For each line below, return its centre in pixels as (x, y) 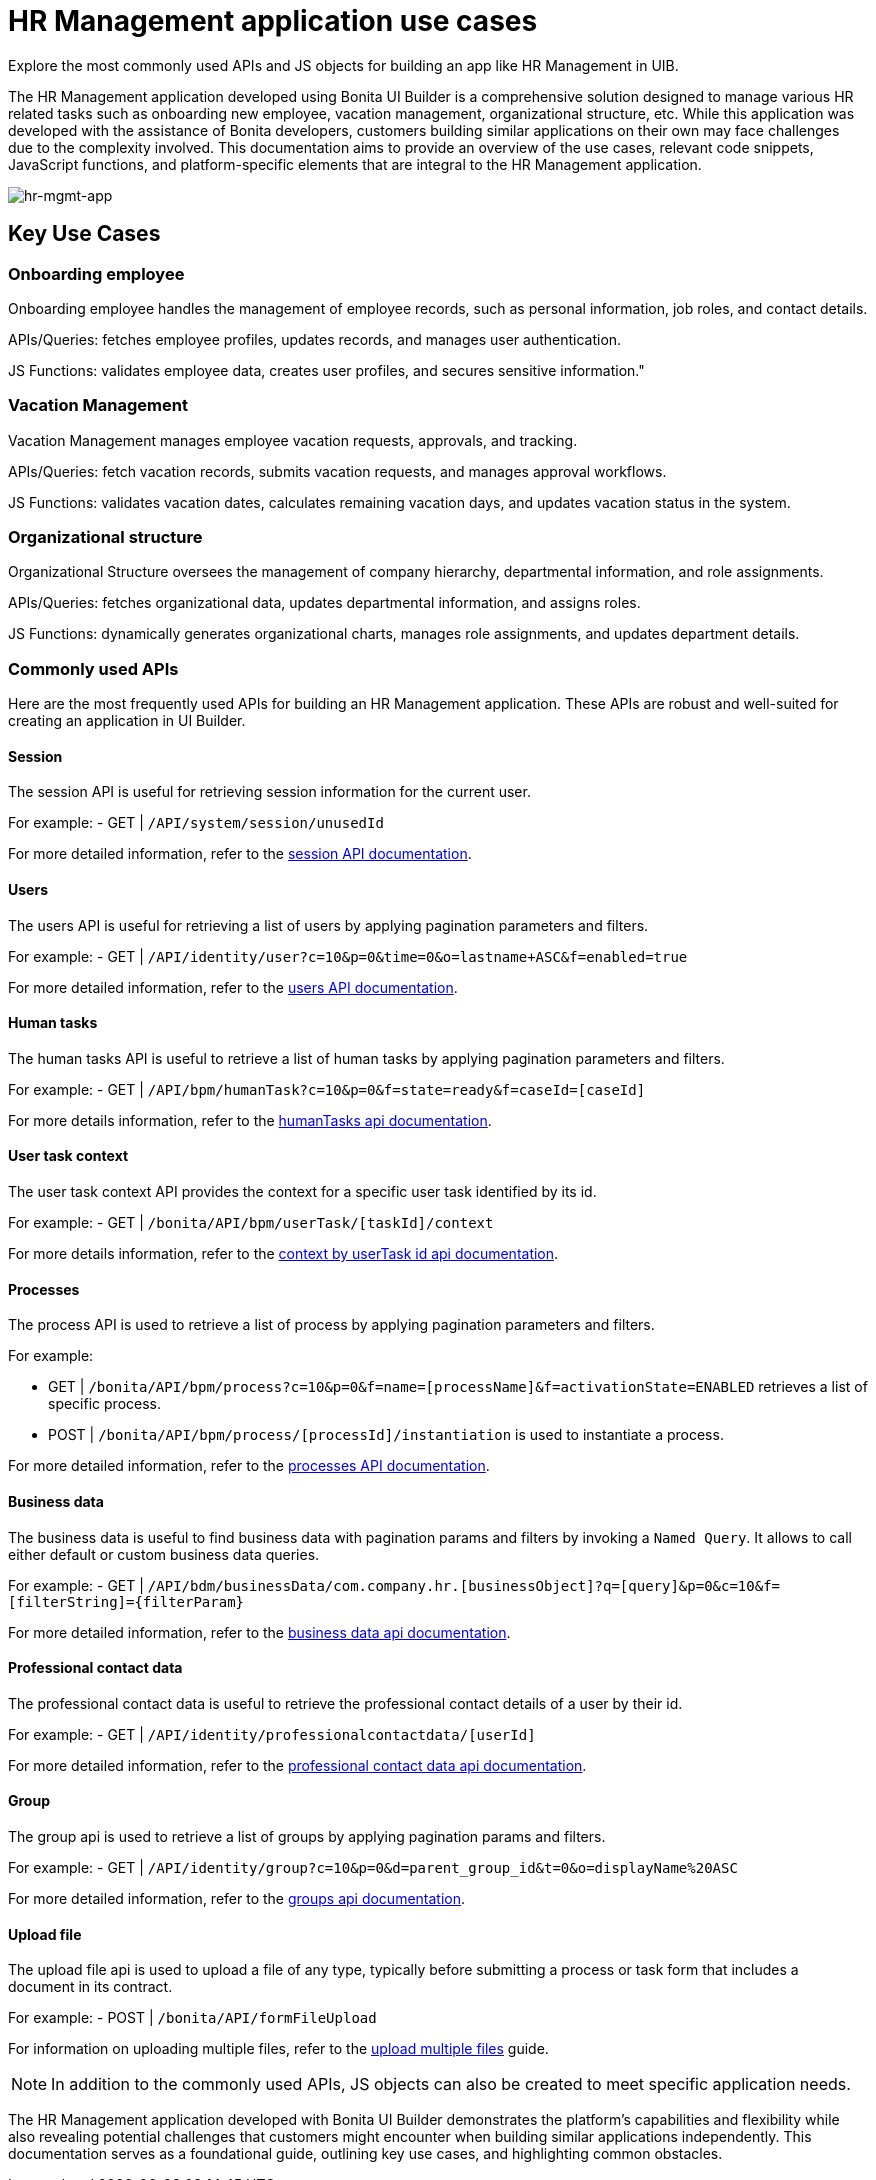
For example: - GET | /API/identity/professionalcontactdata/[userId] (272, 1734)
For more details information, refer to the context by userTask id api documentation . (283, 1254)
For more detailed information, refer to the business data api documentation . (259, 1632)
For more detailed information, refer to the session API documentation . (240, 854)
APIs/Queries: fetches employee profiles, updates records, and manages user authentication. (315, 339)
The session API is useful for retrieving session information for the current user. (269, 792)
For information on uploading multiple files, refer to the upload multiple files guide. (278, 2049)
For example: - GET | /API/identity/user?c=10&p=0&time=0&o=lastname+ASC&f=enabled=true (348, 956)
